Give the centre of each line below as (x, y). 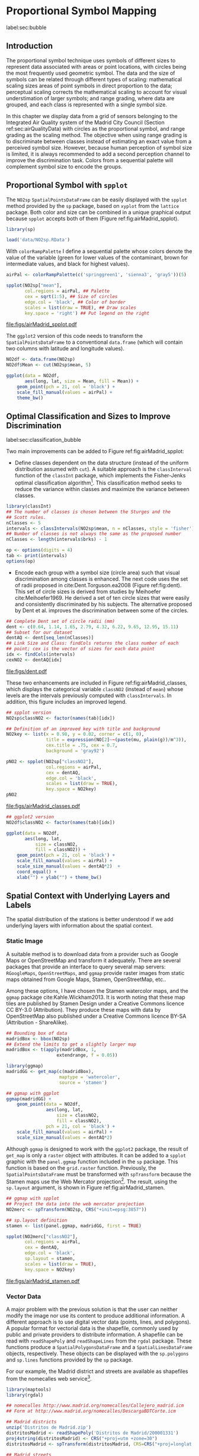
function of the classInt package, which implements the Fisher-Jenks (100, 476)
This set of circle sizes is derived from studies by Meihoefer (88, 591)
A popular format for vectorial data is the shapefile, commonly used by (92, 1328)
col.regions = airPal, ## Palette (67, 291)
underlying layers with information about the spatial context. (79, 926)
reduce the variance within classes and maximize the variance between (102, 489)
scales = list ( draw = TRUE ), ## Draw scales (80, 308)
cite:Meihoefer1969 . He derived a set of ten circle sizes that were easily (102, 597)
